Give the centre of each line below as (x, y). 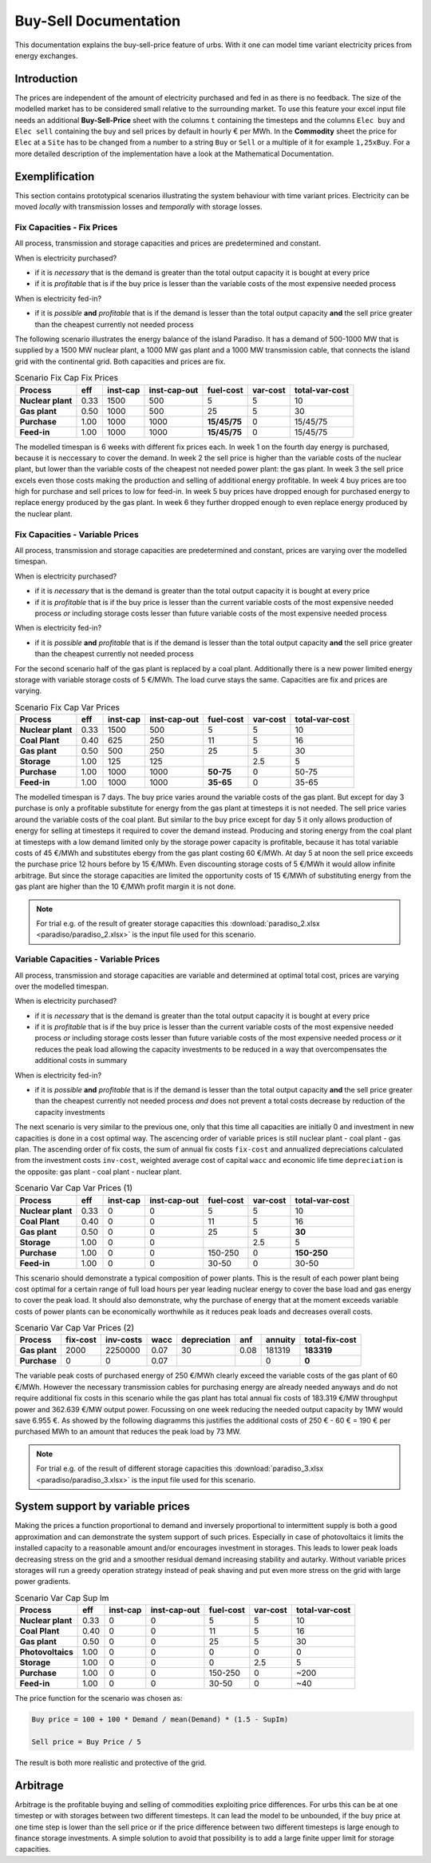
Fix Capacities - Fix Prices (66, 227)
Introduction (46, 79)
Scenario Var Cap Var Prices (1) (74, 1188)
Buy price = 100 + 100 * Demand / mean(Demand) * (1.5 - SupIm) (160, 1720)
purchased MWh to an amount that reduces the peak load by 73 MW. (128, 1431)
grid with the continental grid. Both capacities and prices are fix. (121, 361)
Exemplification (55, 176)
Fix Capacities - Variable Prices (77, 534)
